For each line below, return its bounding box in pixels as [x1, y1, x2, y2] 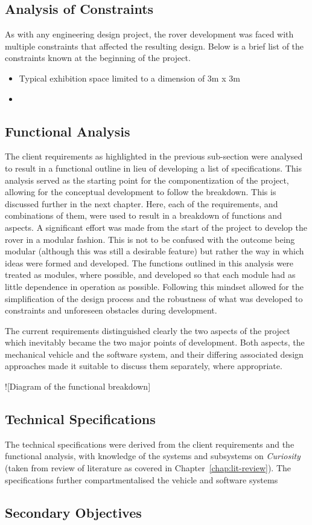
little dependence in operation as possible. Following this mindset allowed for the [5, 280, 304, 292]
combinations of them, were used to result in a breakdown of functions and [5, 209, 282, 222]
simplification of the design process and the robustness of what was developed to [5, 292, 303, 304]
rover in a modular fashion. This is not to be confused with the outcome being [5, 233, 295, 245]
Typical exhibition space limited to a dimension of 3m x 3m [19, 71, 240, 84]
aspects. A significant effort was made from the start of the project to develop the [5, 221, 307, 233]
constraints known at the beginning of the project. [5, 51, 191, 64]
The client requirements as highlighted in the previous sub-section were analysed [5, 150, 303, 163]
